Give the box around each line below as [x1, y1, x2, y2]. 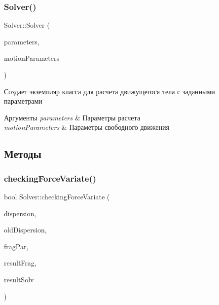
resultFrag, [4, 258, 36, 268]
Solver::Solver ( [4, 20, 50, 30]
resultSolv [4, 274, 34, 284]
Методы [4, 146, 41, 161]
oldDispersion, [4, 225, 47, 235]
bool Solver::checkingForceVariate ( [4, 191, 110, 201]
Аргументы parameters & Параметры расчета [4, 112, 141, 122]
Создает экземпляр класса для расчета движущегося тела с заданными [4, 86, 215, 96]
